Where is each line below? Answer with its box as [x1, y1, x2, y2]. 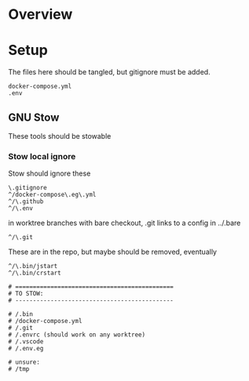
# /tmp [8, 365, 30, 373]
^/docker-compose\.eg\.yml [8, 190, 97, 199]
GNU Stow [8, 111, 60, 124]
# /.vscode [8, 338, 44, 346]
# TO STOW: [8, 290, 44, 298]
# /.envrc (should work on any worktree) [8, 331, 146, 339]
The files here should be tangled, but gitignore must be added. [8, 67, 211, 77]
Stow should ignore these [8, 169, 91, 178]
